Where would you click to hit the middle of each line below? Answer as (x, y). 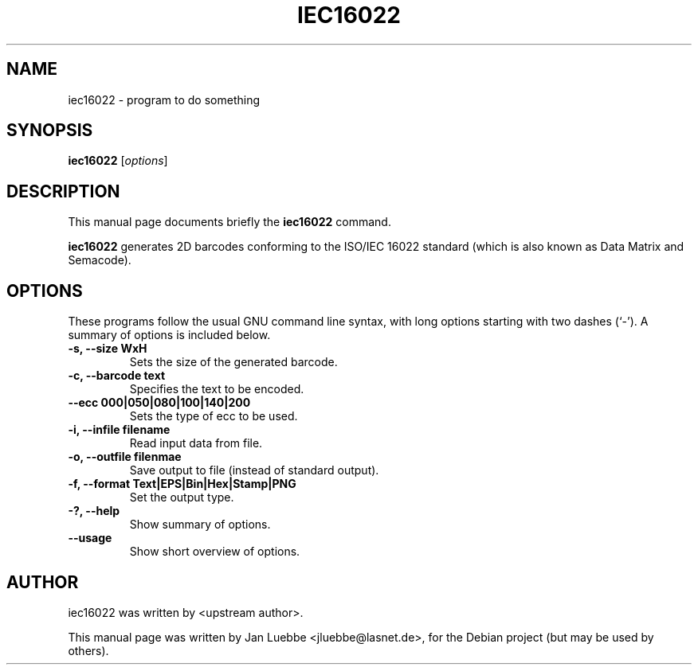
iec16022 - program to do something (164, 99)
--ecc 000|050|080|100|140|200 (159, 403)
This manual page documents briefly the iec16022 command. (229, 222)
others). (88, 650)
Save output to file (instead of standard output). (254, 470)
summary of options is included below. (169, 335)
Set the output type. (182, 497)
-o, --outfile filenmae (125, 457)
